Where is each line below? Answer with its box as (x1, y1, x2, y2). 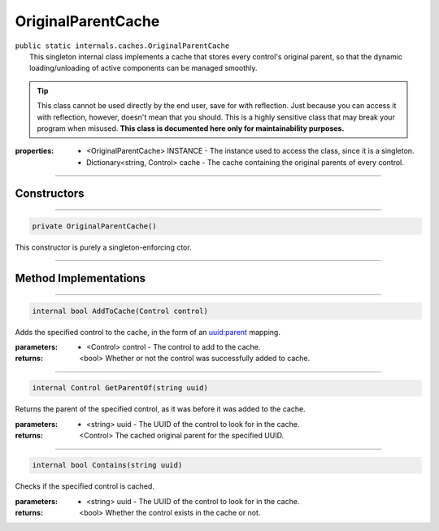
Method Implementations (15, 272, 146, 285)
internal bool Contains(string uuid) (32, 460, 183, 470)
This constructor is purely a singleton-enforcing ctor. (15, 242, 192, 252)
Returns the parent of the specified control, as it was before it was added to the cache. (15, 404, 306, 414)
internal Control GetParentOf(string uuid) (32, 383, 209, 393)
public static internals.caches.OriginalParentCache (15, 41, 230, 50)
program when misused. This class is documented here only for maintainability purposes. (37, 123, 345, 133)
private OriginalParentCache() (32, 221, 158, 231)
